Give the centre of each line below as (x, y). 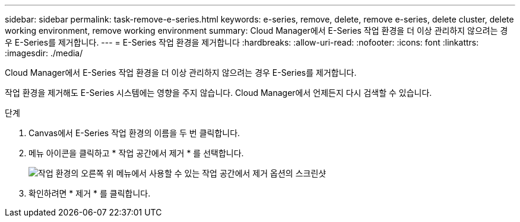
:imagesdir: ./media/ (44, 53)
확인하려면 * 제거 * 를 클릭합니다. (90, 193)
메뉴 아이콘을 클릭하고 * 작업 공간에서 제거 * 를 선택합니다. (136, 153)
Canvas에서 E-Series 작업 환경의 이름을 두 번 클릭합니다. (134, 133)
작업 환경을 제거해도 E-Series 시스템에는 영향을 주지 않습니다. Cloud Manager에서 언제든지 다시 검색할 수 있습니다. (218, 93)
